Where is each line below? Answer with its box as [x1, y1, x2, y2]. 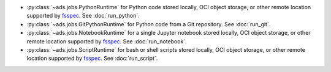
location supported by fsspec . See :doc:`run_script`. [26, 55, 158, 62]
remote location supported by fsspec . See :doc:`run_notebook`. [26, 37, 187, 45]
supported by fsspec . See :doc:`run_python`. [26, 12, 140, 20]
